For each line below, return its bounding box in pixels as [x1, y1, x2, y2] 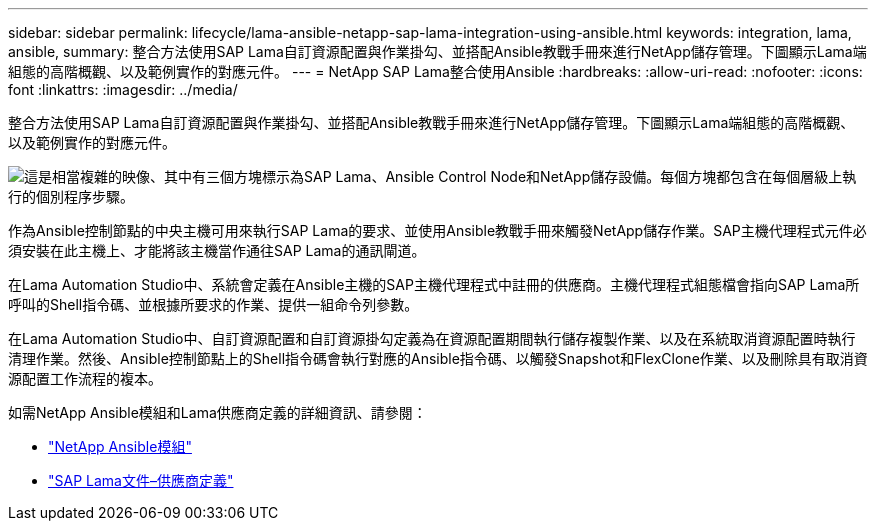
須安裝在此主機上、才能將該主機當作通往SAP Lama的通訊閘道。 [8, 242, 426, 259]
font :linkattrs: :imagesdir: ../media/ [8, 81, 238, 98]
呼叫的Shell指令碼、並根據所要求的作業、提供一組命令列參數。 [8, 296, 419, 313]
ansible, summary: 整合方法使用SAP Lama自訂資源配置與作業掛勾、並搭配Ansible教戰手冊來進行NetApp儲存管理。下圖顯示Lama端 [8, 43, 867, 60]
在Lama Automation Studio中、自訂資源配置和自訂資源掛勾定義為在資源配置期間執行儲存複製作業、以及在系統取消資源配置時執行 [8, 330, 856, 347]
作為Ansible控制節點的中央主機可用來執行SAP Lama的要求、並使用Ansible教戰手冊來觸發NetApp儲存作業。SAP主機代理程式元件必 [8, 222, 867, 239]
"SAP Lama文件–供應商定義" [48, 472, 234, 489]
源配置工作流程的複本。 [8, 370, 162, 387]
